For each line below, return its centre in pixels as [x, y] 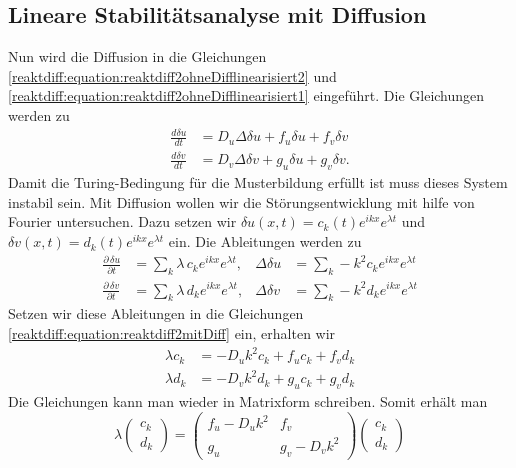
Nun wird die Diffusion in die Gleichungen [137, 56]
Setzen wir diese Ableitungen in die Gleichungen [156, 313]
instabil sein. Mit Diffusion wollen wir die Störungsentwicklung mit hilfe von [241, 201]
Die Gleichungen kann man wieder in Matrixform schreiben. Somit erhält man [248, 400]
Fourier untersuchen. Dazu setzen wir [122, 221]
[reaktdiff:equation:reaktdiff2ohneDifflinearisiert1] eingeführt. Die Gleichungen [246, 95]
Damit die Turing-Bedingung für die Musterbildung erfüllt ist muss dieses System [258, 182]
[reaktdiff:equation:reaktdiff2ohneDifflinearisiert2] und [172, 75]
